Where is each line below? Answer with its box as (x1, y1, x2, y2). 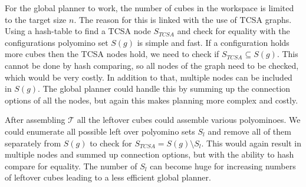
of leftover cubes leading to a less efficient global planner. (5, 171, 211, 183)
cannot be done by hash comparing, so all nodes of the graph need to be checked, (5, 59, 299, 71)
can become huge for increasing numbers (150, 159, 296, 172)
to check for (90, 136, 132, 149)
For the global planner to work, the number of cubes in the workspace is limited (5, 2, 294, 14)
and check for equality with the (177, 25, 290, 37)
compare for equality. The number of (5, 159, 137, 172)
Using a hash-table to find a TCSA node (5, 25, 151, 37)
